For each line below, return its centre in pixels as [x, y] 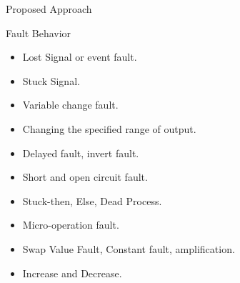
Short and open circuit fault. [85, 177]
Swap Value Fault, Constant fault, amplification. [129, 248]
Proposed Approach [49, 9]
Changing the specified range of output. [109, 128]
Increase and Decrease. [72, 273]
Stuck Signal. [51, 80]
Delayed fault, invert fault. [81, 153]
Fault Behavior [39, 33]
